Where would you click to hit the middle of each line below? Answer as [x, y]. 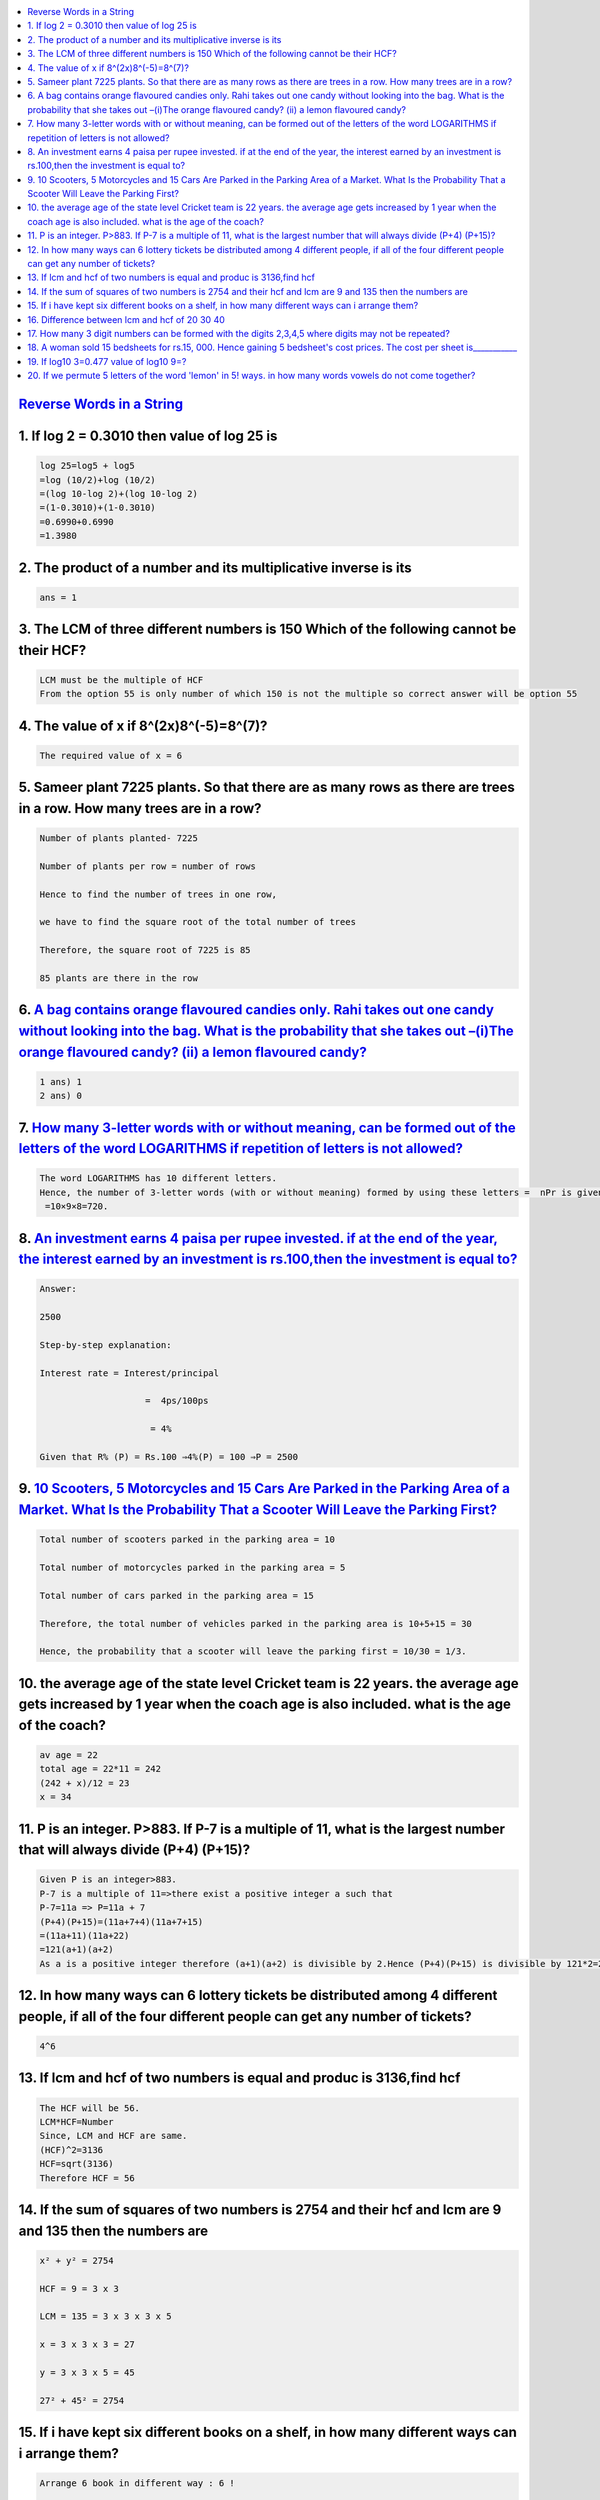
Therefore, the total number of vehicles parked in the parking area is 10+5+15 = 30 [255, 1623]
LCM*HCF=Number [76, 2121]
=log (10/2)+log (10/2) [98, 479]
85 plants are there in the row [119, 978]
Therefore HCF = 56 [87, 2178]
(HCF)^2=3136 [71, 2149]
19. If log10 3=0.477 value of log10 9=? [107, 361]
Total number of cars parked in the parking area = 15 [176, 1595]
